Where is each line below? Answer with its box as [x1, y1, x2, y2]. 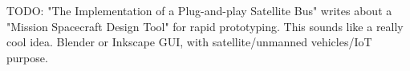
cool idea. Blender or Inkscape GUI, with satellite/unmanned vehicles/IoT [6, 34, 372, 50]
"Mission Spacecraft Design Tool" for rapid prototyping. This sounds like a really [6, 18, 404, 34]
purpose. [6, 49, 48, 65]
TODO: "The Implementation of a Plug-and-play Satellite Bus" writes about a [6, 2, 392, 18]
